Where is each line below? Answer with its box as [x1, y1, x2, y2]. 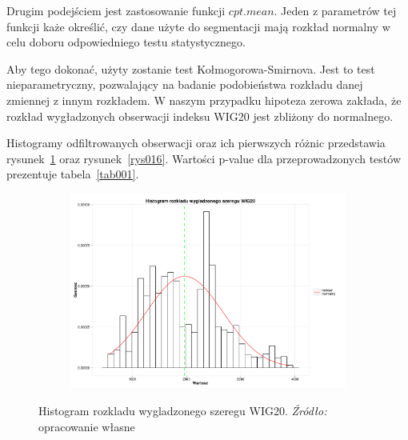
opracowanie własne [38, 418, 135, 434]
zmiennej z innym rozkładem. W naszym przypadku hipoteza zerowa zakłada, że [6, 91, 402, 108]
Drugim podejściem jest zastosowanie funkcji [6, 2, 226, 18]
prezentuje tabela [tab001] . [6, 166, 139, 182]
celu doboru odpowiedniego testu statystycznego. [6, 34, 246, 50]
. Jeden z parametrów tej [274, 2, 397, 18]
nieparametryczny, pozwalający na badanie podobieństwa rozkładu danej [6, 76, 363, 93]
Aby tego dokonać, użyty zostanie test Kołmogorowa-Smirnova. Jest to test [6, 60, 375, 77]
